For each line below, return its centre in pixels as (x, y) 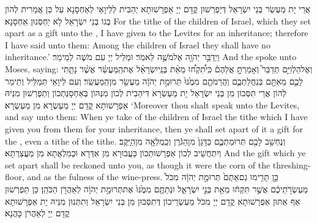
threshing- (292, 164)
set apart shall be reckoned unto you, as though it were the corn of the (138, 164)
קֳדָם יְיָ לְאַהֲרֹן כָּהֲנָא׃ (37, 213)
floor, (15, 177)
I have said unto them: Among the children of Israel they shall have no (138, 44)
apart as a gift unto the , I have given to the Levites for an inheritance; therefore (157, 33)
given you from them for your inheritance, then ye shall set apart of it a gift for (154, 128)
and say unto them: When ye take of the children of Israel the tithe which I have (156, 117)
